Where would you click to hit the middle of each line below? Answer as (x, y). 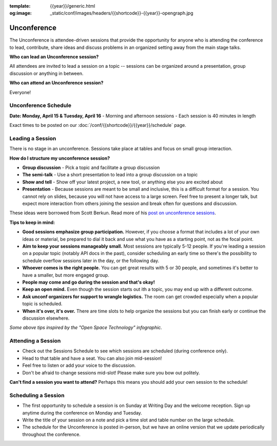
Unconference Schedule (41, 105)
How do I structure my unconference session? (60, 158)
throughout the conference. (51, 434)
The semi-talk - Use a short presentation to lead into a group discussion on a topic (110, 175)
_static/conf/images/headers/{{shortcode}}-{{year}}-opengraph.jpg (122, 13)
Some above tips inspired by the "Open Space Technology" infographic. (86, 328)
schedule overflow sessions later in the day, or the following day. (91, 261)
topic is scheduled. (42, 304)
